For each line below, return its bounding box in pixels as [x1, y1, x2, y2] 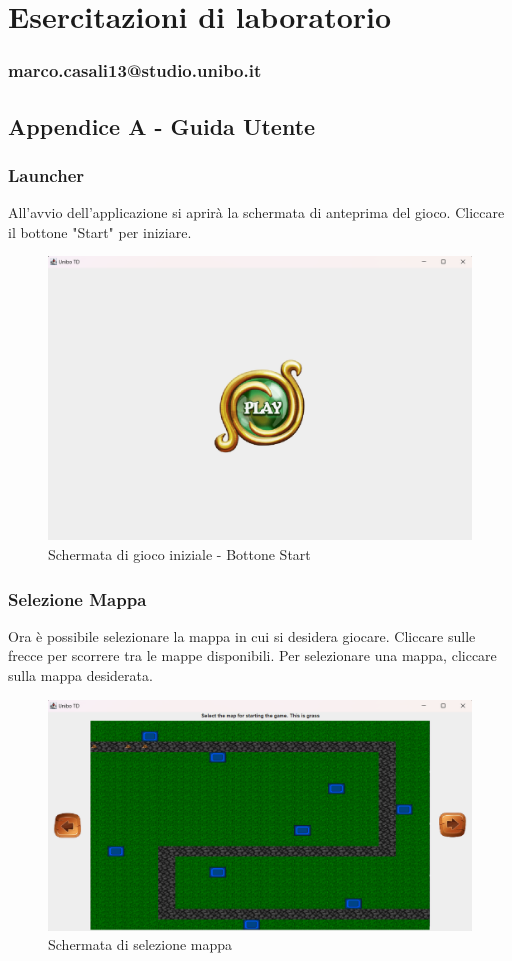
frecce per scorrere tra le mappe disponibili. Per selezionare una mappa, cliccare [8, 645, 497, 666]
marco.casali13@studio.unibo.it [8, 58, 262, 83]
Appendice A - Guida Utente [8, 110, 316, 141]
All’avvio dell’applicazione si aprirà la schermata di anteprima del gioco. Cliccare [8, 202, 505, 223]
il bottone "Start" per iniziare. [8, 221, 192, 242]
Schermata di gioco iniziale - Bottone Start [48, 544, 311, 565]
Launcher [8, 162, 85, 187]
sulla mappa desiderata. [8, 665, 153, 686]
